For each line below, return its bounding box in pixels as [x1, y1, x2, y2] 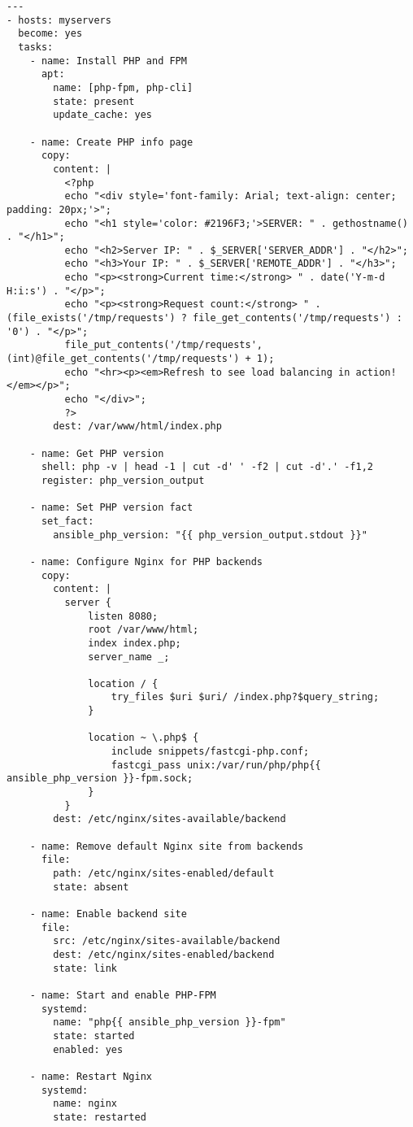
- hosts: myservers [7, 14, 111, 26]
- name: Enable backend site [29, 907, 187, 920]
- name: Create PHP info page [29, 136, 193, 148]
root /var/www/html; [88, 624, 199, 636]
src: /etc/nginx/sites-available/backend [53, 935, 280, 947]
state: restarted [53, 1111, 146, 1123]
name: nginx [53, 1098, 118, 1110]
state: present [53, 95, 135, 107]
